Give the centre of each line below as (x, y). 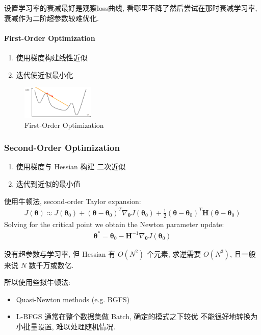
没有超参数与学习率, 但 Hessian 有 (60, 253)
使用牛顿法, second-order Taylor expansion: (73, 201)
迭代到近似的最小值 (48, 183)
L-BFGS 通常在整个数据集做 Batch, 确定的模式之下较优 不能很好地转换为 (137, 316)
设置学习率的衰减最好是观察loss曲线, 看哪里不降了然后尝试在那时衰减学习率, (131, 8)
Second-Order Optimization (62, 148)
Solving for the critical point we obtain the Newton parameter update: (114, 224)
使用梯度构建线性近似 (52, 57)
